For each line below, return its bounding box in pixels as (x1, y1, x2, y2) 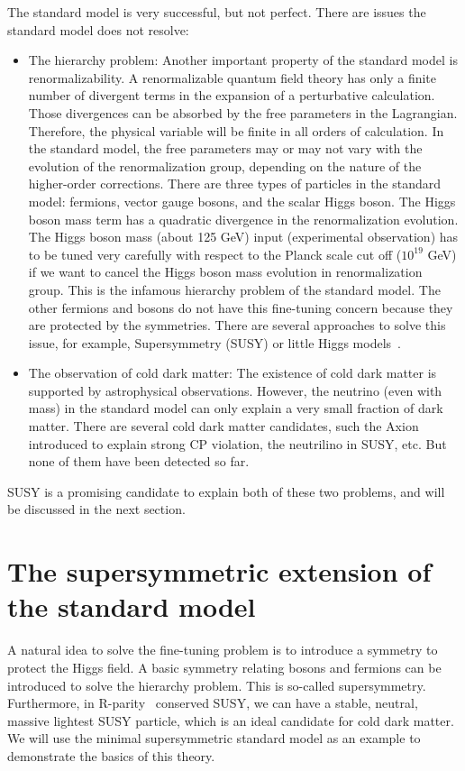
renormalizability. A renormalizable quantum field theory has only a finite (28, 68, 437, 87)
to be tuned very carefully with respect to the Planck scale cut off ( (28, 244, 402, 263)
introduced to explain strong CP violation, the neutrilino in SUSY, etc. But (28, 434, 447, 453)
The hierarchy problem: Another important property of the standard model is (28, 50, 458, 69)
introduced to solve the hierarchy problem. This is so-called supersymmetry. (7, 675, 426, 694)
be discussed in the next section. (7, 500, 186, 519)
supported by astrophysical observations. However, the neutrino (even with (28, 381, 442, 399)
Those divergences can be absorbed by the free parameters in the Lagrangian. (28, 103, 458, 122)
